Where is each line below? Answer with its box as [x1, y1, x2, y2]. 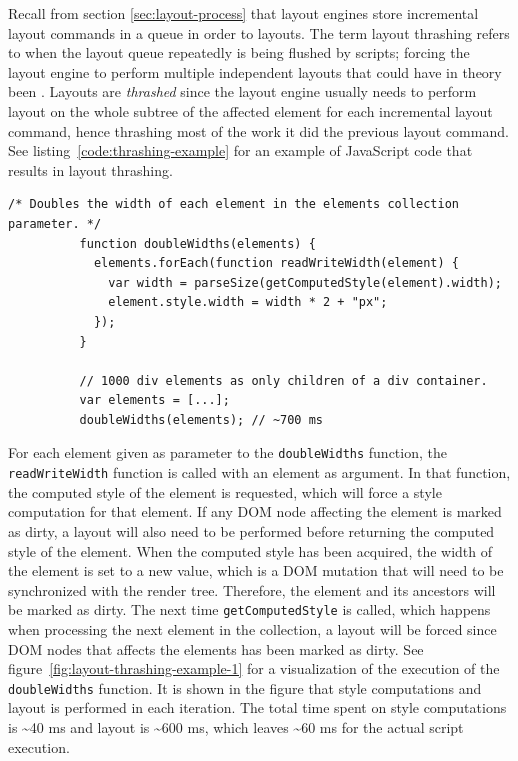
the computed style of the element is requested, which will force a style [8, 481, 442, 502]
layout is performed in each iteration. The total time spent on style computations [8, 697, 507, 718]
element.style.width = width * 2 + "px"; [108, 295, 388, 310]
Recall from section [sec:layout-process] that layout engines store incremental [8, 3, 479, 23]
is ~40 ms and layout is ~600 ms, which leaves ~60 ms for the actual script [8, 717, 464, 738]
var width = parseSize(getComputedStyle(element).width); [108, 275, 502, 290]
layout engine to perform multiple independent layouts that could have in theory [8, 61, 502, 82]
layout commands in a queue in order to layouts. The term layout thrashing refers [8, 22, 510, 43]
